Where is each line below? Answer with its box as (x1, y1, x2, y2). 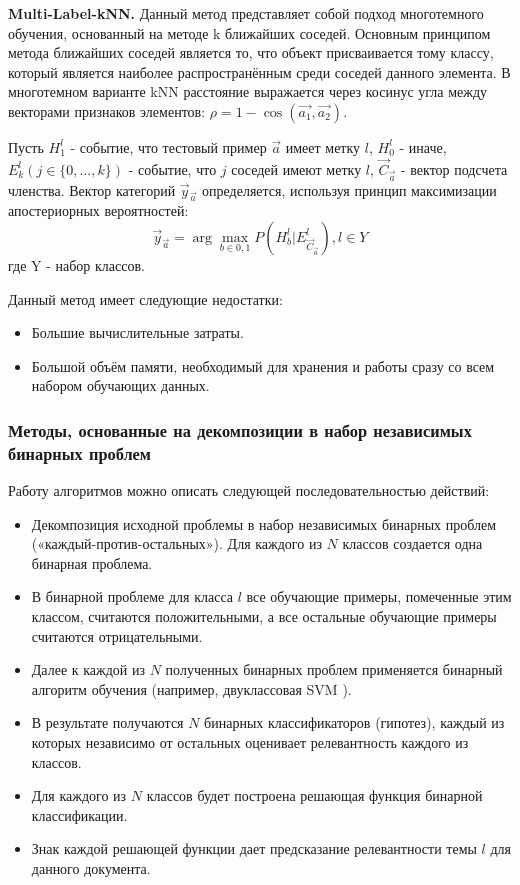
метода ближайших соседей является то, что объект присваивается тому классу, (8, 42, 494, 63)
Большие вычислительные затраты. (31, 322, 244, 343)
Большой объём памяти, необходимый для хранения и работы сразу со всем (31, 355, 495, 376)
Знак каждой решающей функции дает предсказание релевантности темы (31, 838, 477, 859)
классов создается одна (342, 533, 483, 554)
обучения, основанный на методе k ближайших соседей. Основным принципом (8, 22, 491, 43)
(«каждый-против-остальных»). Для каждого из (31, 533, 322, 554)
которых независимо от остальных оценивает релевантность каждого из (31, 731, 469, 752)
